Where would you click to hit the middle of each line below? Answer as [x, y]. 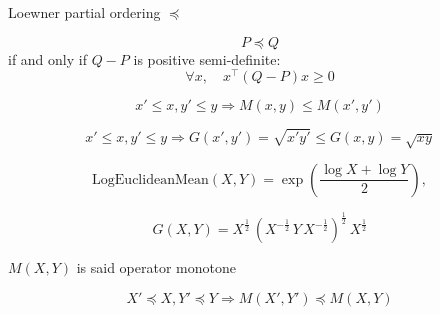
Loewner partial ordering [84, 12]
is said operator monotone [156, 267]
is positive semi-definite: [207, 58]
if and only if [47, 58]
